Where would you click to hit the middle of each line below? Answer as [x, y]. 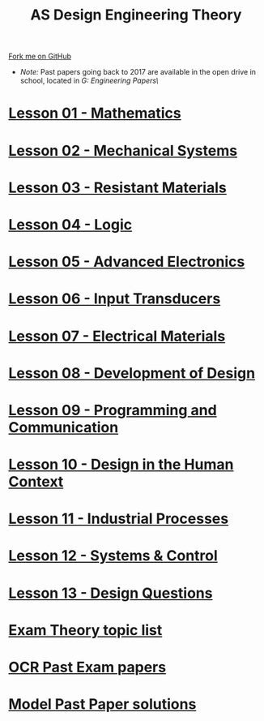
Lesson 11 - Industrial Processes [119, 519]
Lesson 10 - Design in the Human [121, 465]
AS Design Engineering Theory [136, 15]
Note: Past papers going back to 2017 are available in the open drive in [138, 72]
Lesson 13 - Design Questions [111, 593]
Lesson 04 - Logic [70, 224]
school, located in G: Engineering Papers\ [89, 81]
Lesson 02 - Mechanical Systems [123, 150]
